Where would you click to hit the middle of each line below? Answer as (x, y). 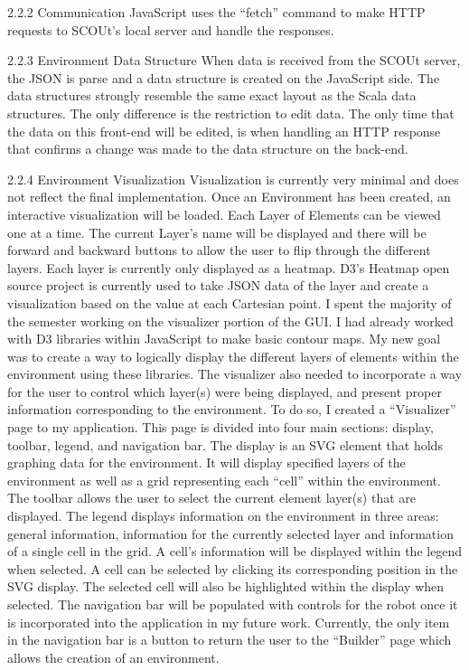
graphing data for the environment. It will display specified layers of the (206, 462)
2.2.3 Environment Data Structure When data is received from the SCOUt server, (234, 60)
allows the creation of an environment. (113, 657)
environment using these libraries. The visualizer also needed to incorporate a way (235, 374)
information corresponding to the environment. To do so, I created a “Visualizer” (232, 409)
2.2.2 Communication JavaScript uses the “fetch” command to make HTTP (216, 12)
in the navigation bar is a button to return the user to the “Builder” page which (230, 640)
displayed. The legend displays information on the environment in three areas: (223, 516)
